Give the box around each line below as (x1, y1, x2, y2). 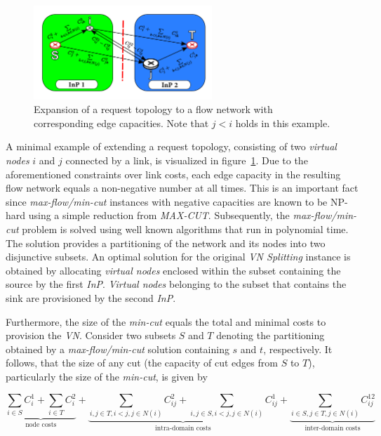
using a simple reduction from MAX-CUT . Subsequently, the (28, 208, 290, 223)
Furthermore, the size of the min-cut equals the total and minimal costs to (6, 314, 326, 329)
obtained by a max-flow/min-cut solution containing (6, 341, 229, 356)
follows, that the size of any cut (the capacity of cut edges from (6, 355, 278, 370)
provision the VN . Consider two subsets (6, 328, 176, 343)
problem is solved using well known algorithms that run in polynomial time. (22, 221, 349, 236)
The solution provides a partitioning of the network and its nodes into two (6, 235, 326, 250)
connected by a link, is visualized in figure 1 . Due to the (65, 153, 308, 168)
